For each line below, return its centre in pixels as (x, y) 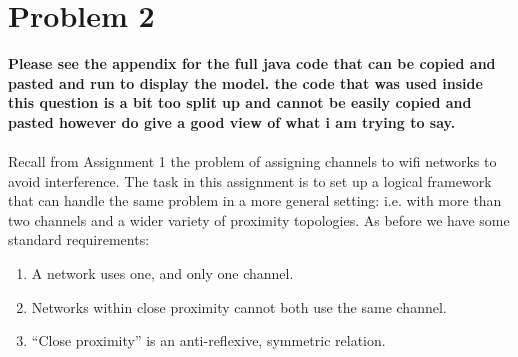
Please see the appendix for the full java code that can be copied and (252, 63)
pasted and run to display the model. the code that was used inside (245, 82)
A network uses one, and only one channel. (162, 273)
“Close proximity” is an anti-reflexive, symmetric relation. (208, 340)
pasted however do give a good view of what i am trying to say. (232, 121)
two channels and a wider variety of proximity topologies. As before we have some (259, 219)
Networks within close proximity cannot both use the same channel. (239, 306)
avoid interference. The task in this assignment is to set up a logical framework (250, 180)
